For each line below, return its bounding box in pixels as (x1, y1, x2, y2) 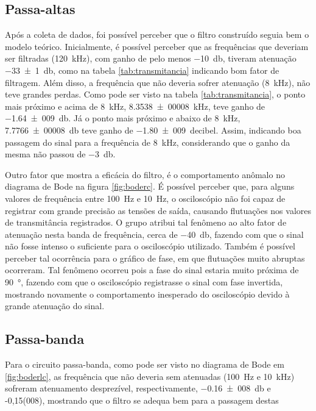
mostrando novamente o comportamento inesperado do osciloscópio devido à (5, 287, 290, 300)
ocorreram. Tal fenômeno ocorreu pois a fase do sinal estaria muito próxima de (5, 263, 299, 276)
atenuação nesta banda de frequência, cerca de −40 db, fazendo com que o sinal (5, 227, 304, 240)
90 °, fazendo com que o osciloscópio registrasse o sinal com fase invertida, (5, 276, 283, 288)
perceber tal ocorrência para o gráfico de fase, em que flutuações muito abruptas (5, 251, 305, 264)
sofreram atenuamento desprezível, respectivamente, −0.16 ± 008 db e (5, 382, 271, 395)
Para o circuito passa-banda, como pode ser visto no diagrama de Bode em (5, 358, 284, 371)
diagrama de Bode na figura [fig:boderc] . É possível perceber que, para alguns (5, 180, 295, 193)
